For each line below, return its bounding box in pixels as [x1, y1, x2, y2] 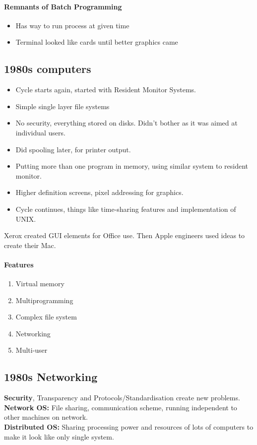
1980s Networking [4, 369, 98, 384]
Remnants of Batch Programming [4, 1, 122, 11]
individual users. [15, 127, 65, 137]
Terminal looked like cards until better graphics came [15, 37, 178, 47]
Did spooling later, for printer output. [15, 144, 131, 154]
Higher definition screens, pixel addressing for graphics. [15, 187, 184, 197]
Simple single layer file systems [15, 101, 110, 111]
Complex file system [15, 312, 77, 322]
